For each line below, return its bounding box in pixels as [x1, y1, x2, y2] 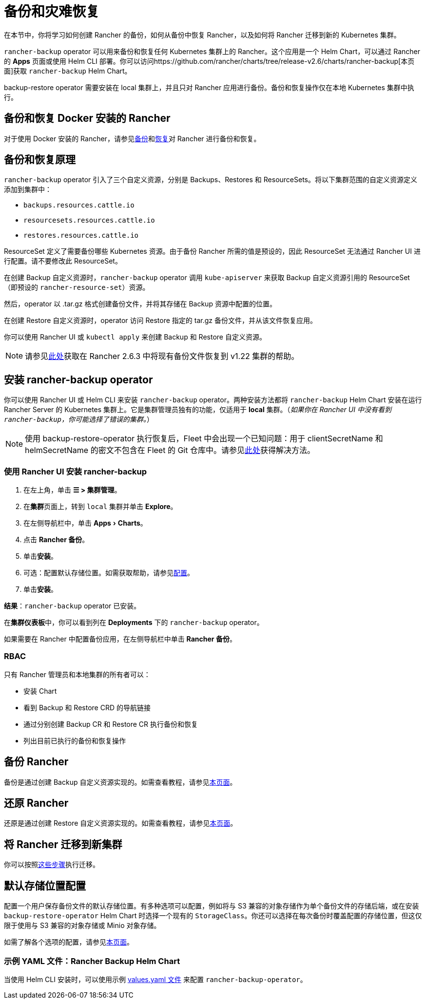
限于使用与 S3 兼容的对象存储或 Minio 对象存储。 [4, 921, 161, 930]
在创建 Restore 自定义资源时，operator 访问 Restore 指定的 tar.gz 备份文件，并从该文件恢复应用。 [4, 316, 317, 325]
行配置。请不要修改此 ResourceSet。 [4, 257, 122, 265]
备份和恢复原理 [4, 153, 76, 166]
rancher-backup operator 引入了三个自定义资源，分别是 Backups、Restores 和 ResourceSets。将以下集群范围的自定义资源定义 [4, 175, 418, 184]
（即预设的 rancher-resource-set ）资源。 [4, 283, 150, 292]
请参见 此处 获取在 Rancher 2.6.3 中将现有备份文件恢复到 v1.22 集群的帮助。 [25, 351, 299, 361]
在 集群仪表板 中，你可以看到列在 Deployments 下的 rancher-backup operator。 [4, 618, 264, 627]
